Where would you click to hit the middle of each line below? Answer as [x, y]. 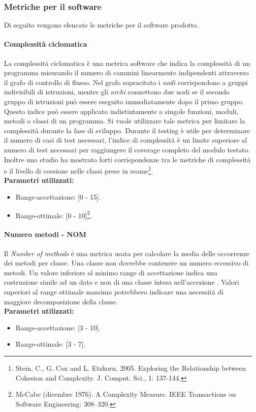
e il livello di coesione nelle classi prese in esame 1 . [79, 170]
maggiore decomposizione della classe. [61, 301]
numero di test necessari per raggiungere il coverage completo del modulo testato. [127, 149]
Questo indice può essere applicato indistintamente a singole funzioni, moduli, [121, 111]
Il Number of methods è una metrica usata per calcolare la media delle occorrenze [127, 253]
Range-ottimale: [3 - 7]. [50, 344]
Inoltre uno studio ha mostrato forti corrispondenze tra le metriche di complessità [127, 159]
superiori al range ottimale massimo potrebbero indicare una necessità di [114, 292]
